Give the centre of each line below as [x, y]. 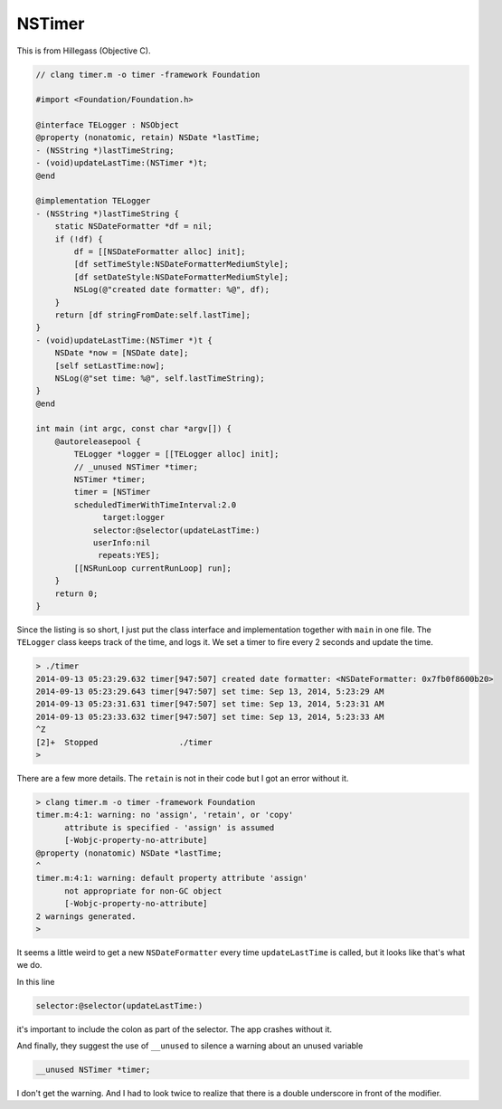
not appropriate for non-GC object [143, 891]
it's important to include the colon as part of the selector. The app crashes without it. [175, 1029]
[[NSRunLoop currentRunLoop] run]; [153, 568]
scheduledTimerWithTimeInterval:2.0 [155, 505]
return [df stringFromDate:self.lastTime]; [152, 315]
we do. [29, 965]
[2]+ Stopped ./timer [124, 742]
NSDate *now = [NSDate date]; [122, 353]
